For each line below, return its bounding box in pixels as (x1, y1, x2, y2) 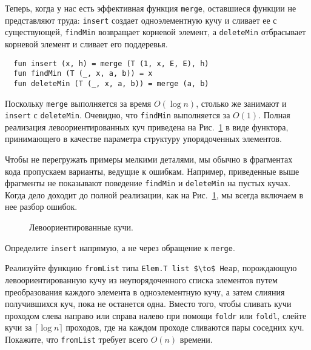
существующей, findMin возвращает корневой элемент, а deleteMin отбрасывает (5, 25, 306, 38)
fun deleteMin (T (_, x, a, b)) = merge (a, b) (13, 79, 209, 88)
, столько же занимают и (196, 96, 287, 109)
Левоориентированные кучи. (29, 221, 133, 234)
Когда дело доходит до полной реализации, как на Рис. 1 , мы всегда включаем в (5, 188, 304, 201)
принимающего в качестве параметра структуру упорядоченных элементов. (5, 132, 282, 145)
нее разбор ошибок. (5, 200, 78, 213)
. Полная (258, 109, 290, 121)
